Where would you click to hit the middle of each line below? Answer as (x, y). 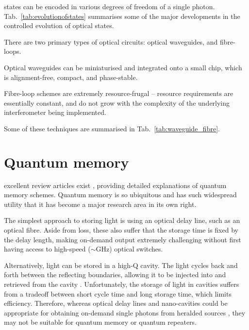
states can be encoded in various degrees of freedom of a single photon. (109, 6)
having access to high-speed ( (47, 249)
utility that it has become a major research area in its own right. (100, 204)
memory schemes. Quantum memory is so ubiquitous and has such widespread (120, 195)
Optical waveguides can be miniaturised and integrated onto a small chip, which (123, 67)
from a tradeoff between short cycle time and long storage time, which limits (118, 293)
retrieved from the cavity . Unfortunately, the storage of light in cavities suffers (122, 284)
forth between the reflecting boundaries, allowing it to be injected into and (115, 275)
